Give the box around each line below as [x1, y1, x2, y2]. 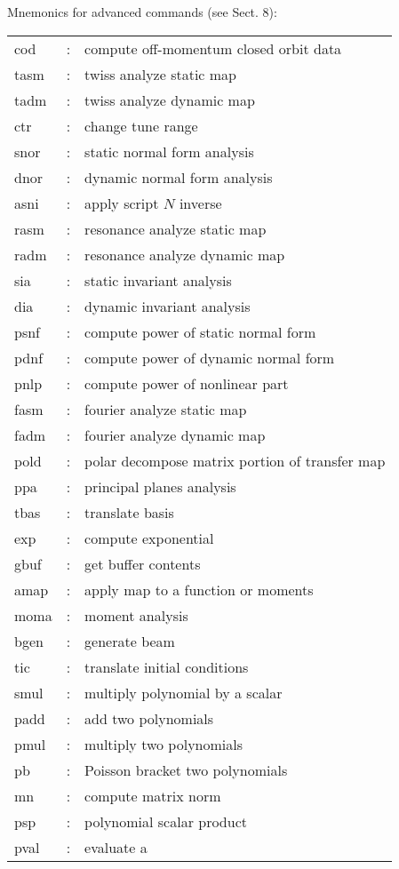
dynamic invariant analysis [84, 295, 251, 316]
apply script [84, 192, 159, 213]
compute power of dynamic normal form [84, 347, 335, 368]
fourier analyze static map [84, 398, 247, 419]
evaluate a [84, 836, 148, 857]
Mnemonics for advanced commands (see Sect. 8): [7, 3, 277, 20]
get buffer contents [84, 553, 201, 574]
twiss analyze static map [84, 63, 237, 84]
